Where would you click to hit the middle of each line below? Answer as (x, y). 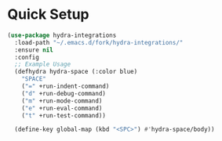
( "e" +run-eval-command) (62, 108)
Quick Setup (48, 14)
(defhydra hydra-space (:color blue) (76, 72)
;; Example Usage (43, 64)
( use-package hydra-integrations (62, 35)
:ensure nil (34, 50)
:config (27, 57)
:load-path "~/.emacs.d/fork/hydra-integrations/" (99, 42)
